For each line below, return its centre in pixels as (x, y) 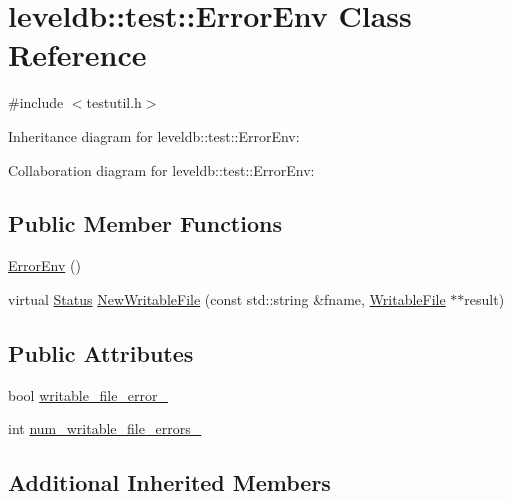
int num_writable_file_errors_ (105, 428)
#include (36, 102)
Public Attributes (101, 352)
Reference (77, 54)
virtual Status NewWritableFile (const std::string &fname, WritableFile (227, 298)
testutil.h (114, 102)
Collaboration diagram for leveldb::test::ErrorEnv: (161, 169)
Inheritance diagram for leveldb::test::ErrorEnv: (154, 135)
